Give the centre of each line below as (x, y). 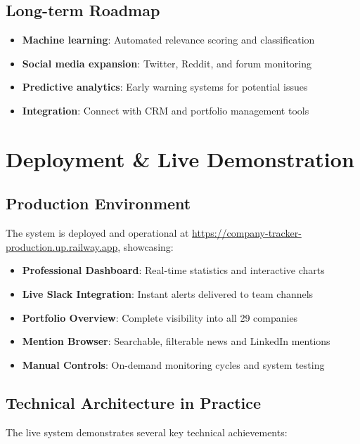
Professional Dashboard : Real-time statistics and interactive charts (173, 270)
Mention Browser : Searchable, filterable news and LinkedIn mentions (176, 341)
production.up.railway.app (62, 246)
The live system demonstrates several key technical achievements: (147, 432)
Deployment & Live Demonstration (180, 158)
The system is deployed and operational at (97, 233)
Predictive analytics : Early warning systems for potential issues (165, 87)
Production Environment (98, 203)
